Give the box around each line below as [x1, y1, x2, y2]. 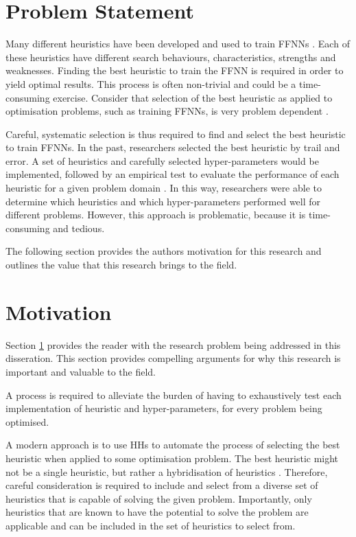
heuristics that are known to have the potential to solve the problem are [5, 505, 309, 519]
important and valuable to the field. [5, 364, 156, 378]
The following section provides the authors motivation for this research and [5, 244, 322, 258]
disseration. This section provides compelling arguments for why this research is [5, 351, 341, 365]
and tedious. [53, 220, 105, 235]
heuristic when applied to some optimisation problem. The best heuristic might [5, 450, 339, 465]
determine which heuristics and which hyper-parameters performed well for [5, 194, 321, 208]
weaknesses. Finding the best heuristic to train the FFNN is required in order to [5, 63, 344, 78]
